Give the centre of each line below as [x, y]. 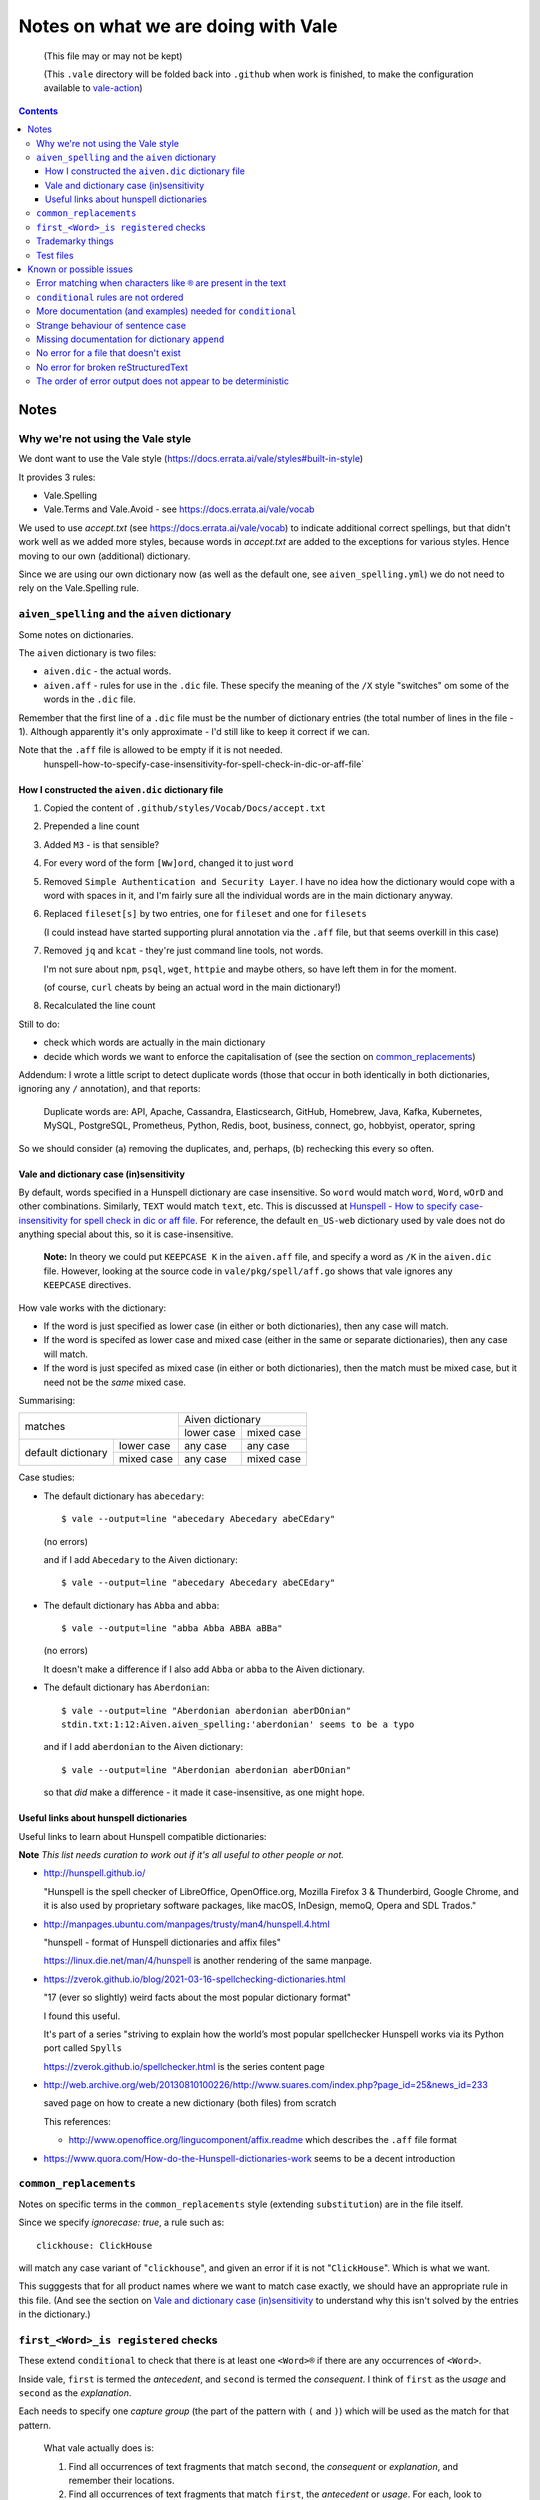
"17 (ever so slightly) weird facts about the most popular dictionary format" [197, 1997]
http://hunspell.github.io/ [94, 1873]
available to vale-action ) [93, 88]
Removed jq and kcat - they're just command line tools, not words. [183, 951]
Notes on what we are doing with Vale [178, 26]
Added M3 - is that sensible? [101, 844]
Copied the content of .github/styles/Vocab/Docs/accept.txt [185, 808]
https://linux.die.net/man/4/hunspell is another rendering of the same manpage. [208, 1961]
